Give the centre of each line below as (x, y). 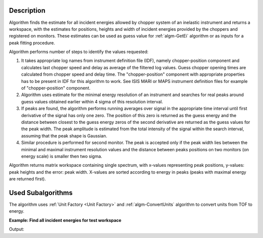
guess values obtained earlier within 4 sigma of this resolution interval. (92, 101)
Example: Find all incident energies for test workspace (65, 220)
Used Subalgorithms (41, 193)
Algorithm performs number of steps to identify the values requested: (79, 52)
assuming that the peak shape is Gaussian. (64, 136)
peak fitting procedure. (32, 43)
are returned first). (28, 179)
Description (27, 10)
